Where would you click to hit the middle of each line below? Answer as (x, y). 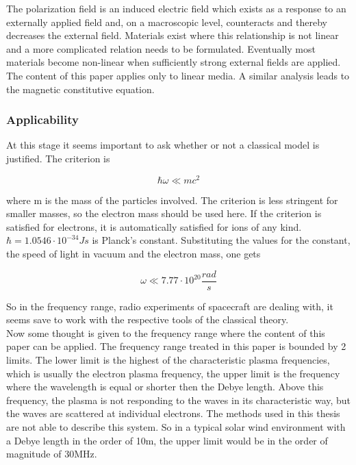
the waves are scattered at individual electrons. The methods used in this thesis (173, 413)
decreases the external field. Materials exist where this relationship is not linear (173, 35)
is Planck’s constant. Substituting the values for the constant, (221, 240)
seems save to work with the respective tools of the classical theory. (148, 319)
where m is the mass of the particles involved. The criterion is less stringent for (172, 200)
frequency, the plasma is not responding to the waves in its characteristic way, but (179, 400)
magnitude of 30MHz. (52, 454)
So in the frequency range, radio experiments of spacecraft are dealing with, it (170, 306)
